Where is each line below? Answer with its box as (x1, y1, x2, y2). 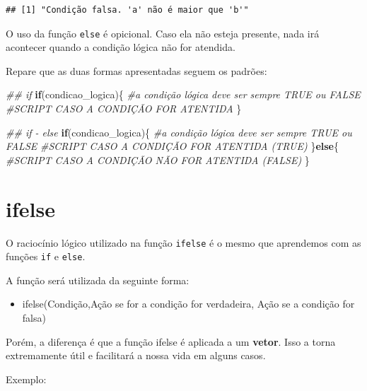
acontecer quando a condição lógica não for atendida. (6, 40, 235, 54)
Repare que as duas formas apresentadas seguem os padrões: (6, 63, 267, 78)
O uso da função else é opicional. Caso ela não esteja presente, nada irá (6, 25, 320, 40)
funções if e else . (6, 249, 86, 264)
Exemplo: (6, 371, 47, 386)
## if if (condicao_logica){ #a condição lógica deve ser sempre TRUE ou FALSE (6, 87, 361, 102)
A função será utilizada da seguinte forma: (6, 272, 190, 287)
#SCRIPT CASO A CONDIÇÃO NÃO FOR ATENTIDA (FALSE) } (6, 152, 310, 167)
